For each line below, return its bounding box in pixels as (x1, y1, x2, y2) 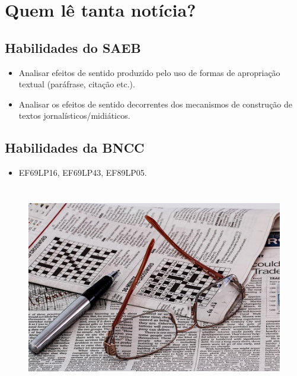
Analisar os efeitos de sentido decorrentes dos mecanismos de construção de (18, 97, 293, 110)
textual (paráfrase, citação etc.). (18, 78, 135, 90)
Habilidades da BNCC (5, 138, 145, 157)
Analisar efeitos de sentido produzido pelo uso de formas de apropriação (18, 66, 280, 78)
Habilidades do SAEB (5, 38, 141, 56)
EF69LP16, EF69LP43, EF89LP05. (18, 166, 147, 179)
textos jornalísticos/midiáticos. (18, 109, 130, 122)
